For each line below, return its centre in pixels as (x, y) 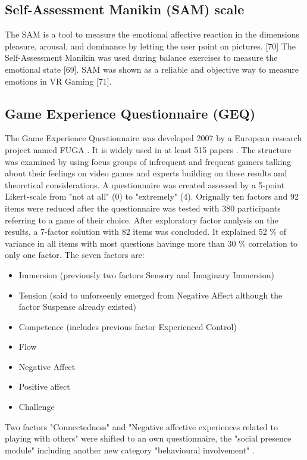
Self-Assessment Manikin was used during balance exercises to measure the (141, 57)
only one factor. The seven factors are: (75, 255)
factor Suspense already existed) (77, 307)
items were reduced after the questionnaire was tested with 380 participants (143, 208)
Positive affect (44, 386)
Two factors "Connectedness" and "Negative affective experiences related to (142, 426)
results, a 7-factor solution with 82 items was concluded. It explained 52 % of (145, 231)
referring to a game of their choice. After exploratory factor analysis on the (142, 220)
